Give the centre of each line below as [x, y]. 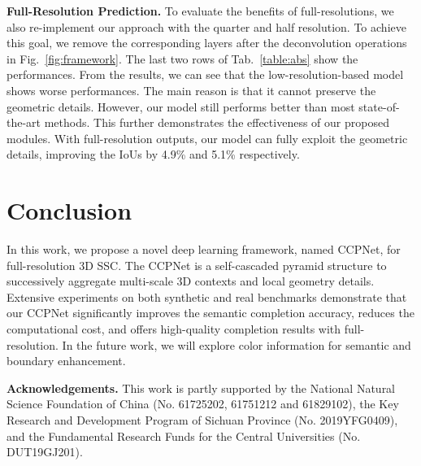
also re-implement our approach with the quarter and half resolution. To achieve [206, 26]
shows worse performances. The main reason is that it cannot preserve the [191, 90]
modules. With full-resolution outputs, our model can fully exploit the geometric [207, 138]
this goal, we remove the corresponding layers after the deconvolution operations [207, 43]
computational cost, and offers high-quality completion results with [174, 329]
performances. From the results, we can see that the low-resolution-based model [205, 74]
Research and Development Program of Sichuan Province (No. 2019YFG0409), [202, 420]
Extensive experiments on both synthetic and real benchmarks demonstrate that [207, 296]
